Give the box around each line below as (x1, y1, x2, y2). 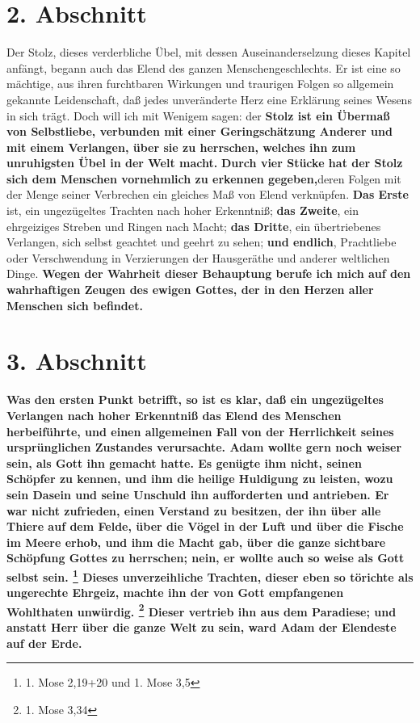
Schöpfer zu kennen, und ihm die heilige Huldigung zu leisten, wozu (6, 470, 393, 487)
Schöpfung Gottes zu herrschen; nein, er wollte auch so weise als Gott (6, 549, 405, 566)
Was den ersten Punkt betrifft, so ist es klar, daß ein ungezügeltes (6, 391, 384, 408)
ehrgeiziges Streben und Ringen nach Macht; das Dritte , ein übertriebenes (6, 217, 381, 234)
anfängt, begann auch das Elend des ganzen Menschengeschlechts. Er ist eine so (6, 59, 401, 76)
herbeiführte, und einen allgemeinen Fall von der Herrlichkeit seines (6, 422, 394, 439)
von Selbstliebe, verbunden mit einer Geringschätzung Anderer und (6, 123, 393, 140)
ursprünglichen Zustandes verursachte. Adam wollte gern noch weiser (6, 439, 402, 456)
